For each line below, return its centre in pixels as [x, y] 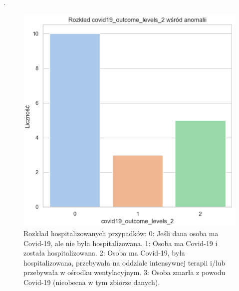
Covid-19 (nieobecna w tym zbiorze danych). [92, 282]
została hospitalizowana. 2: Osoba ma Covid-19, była [104, 253]
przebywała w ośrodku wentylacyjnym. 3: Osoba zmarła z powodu [124, 272]
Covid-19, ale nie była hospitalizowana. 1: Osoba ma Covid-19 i [120, 243]
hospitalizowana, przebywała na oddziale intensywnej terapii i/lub [124, 262]
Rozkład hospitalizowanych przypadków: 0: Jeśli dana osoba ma [121, 233]
